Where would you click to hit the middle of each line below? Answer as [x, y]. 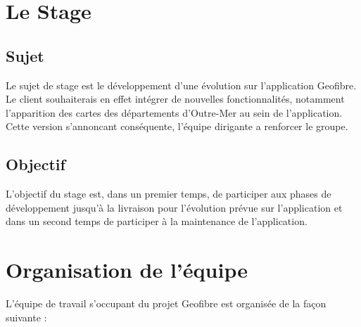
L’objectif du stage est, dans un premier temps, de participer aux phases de [169, 194]
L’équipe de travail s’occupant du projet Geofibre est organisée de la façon [166, 303]
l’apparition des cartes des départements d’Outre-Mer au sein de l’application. [174, 112]
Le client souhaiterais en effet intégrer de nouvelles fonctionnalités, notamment [175, 99]
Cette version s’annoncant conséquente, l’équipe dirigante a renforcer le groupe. [177, 126]
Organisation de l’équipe [127, 270]
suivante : [26, 317]
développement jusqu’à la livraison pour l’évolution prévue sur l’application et [174, 207]
